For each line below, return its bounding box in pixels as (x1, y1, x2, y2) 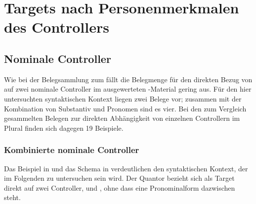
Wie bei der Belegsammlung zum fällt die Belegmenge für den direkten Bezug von (4, 74, 253, 84)
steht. (4, 192, 21, 203)
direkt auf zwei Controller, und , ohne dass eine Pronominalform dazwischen (4, 182, 235, 193)
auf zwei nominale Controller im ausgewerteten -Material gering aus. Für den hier (4, 84, 252, 94)
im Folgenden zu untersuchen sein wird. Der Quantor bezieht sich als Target (4, 173, 235, 183)
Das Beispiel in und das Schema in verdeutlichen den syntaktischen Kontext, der (4, 163, 248, 173)
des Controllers (4, 17, 109, 37)
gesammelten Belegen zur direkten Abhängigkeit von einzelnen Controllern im (4, 113, 240, 123)
